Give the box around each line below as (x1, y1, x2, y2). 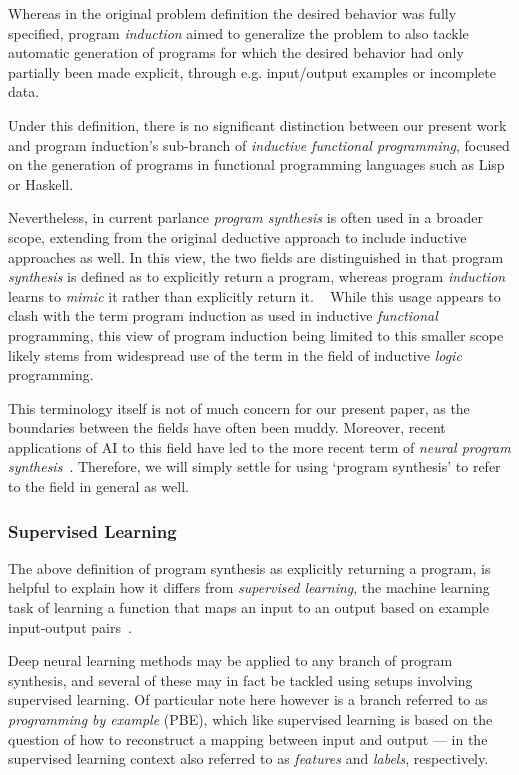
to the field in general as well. (8, 476, 189, 497)
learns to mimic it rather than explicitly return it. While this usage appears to (8, 285, 501, 306)
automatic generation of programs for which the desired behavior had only (8, 42, 464, 63)
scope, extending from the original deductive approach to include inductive (8, 226, 467, 247)
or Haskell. (8, 173, 74, 194)
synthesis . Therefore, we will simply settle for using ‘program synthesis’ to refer (8, 456, 501, 477)
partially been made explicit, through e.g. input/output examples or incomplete (8, 61, 496, 82)
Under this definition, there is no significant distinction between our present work (8, 114, 507, 135)
